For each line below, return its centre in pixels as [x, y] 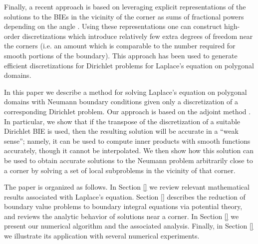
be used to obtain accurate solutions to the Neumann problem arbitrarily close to [129, 160]
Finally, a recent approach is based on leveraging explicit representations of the [125, 6]
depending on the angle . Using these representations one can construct [113, 26]
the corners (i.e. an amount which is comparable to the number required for [120, 46]
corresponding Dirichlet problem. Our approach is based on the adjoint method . [128, 111]
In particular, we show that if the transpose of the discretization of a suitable [122, 121]
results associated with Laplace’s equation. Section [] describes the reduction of [125, 196]
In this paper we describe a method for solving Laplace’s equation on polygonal [126, 92]
